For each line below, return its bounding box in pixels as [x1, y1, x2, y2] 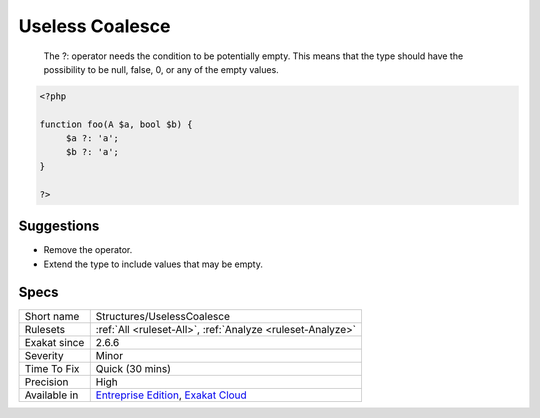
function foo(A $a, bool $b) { [39, 118, 194, 130]
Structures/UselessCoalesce [95, 310, 230, 324]
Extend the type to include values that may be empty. [43, 258, 264, 270]
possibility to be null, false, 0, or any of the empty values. [43, 63, 279, 75]
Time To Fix [24, 362, 80, 376]
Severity [24, 349, 64, 363]
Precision [24, 375, 69, 389]
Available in [24, 388, 79, 402]
